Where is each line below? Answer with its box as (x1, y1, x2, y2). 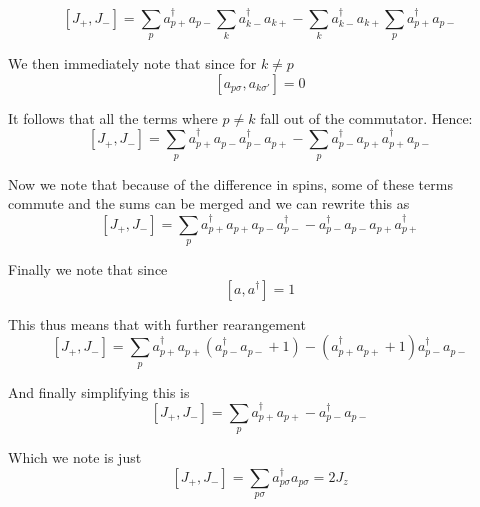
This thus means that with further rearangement (8, 313, 306, 334)
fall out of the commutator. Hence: (260, 107, 473, 128)
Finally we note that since (8, 258, 168, 279)
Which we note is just (8, 447, 142, 468)
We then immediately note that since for (8, 53, 257, 74)
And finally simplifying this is (8, 381, 190, 402)
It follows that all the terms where (8, 107, 218, 128)
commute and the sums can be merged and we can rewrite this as (8, 193, 410, 214)
